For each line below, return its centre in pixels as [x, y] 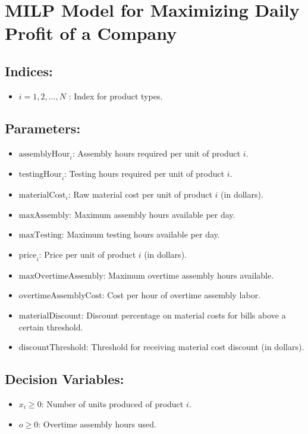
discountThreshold [52, 348]
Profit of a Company [91, 33]
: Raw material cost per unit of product [140, 194]
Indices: [29, 71]
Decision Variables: [65, 379]
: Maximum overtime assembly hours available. [188, 275]
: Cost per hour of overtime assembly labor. [181, 295]
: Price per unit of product [87, 254]
